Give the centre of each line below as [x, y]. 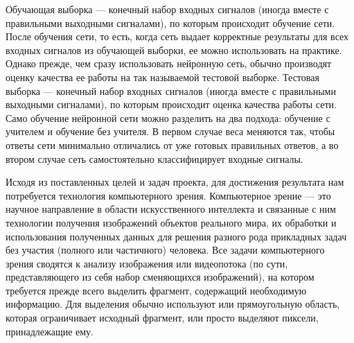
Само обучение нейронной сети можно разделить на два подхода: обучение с [168, 117]
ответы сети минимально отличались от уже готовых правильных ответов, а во [172, 144]
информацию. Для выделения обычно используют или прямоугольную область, [173, 304]
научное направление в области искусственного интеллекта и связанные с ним [171, 209]
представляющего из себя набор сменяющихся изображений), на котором [160, 277]
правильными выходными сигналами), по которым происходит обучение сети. [170, 23]
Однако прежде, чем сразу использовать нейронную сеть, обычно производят [169, 63]
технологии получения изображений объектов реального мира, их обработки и [171, 222]
